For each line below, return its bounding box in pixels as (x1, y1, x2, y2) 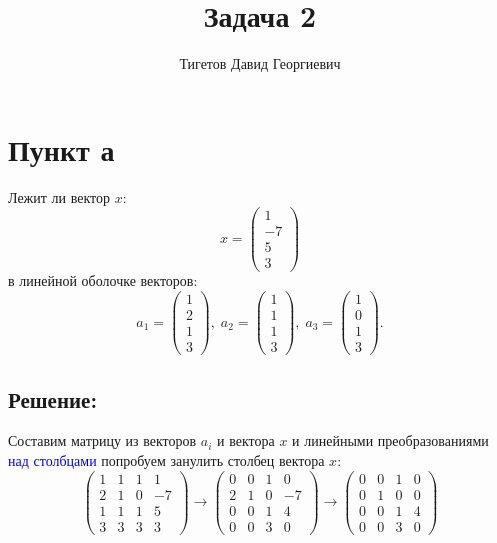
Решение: (8, 383, 98, 414)
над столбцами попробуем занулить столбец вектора (8, 450, 325, 471)
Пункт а (8, 128, 115, 169)
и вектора (217, 430, 275, 451)
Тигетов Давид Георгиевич (179, 53, 341, 74)
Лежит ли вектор (8, 186, 110, 207)
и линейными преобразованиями (292, 430, 489, 451)
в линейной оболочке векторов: (8, 270, 198, 291)
